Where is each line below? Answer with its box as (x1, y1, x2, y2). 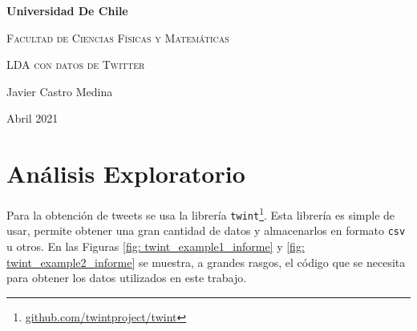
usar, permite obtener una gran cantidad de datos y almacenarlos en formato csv (6, 222, 406, 239)
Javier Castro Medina (6, 83, 113, 99)
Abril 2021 (6, 110, 59, 127)
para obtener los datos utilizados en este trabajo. (6, 269, 247, 286)
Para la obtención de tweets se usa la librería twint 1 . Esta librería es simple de (6, 204, 395, 223)
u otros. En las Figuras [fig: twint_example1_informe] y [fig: (6, 238, 305, 255)
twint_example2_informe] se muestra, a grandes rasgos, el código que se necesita (6, 253, 406, 270)
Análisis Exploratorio (6, 157, 245, 190)
